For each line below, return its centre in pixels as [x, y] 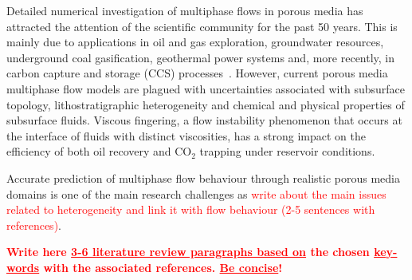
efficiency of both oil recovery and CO [99, 151]
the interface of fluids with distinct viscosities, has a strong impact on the [186, 135]
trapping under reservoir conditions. [287, 151]
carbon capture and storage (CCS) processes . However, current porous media [197, 73]
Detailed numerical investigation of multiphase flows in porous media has [185, 10]
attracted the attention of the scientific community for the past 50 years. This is [202, 26]
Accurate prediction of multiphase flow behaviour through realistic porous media [204, 177]
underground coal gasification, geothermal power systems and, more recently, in [201, 57]
